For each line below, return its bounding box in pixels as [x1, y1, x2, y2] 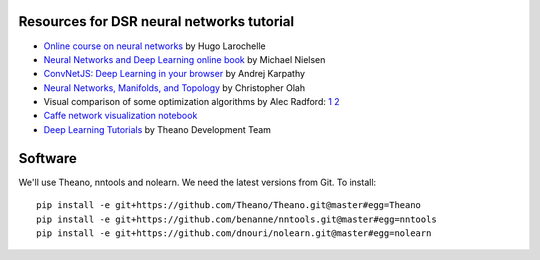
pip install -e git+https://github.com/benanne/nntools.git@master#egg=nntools [36, 213, 437, 225]
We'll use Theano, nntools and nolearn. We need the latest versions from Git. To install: [18, 176, 377, 188]
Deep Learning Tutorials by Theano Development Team [43, 123, 272, 135]
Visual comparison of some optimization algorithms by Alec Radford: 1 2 [43, 96, 340, 108]
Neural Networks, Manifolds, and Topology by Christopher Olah [43, 81, 305, 94]
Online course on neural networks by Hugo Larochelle [43, 40, 266, 52]
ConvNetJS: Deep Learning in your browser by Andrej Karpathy [43, 68, 305, 80]
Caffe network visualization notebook [43, 110, 198, 122]
